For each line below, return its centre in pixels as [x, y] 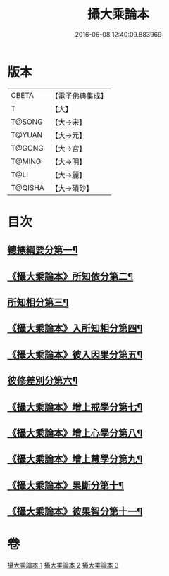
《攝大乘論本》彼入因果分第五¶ [75, 355]
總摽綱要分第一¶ [43, 250]
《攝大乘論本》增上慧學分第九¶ [75, 459]
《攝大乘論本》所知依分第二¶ [70, 276]
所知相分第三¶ [38, 302]
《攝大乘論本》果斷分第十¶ [66, 486]
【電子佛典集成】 [79, 96]
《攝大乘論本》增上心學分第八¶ [75, 433]
